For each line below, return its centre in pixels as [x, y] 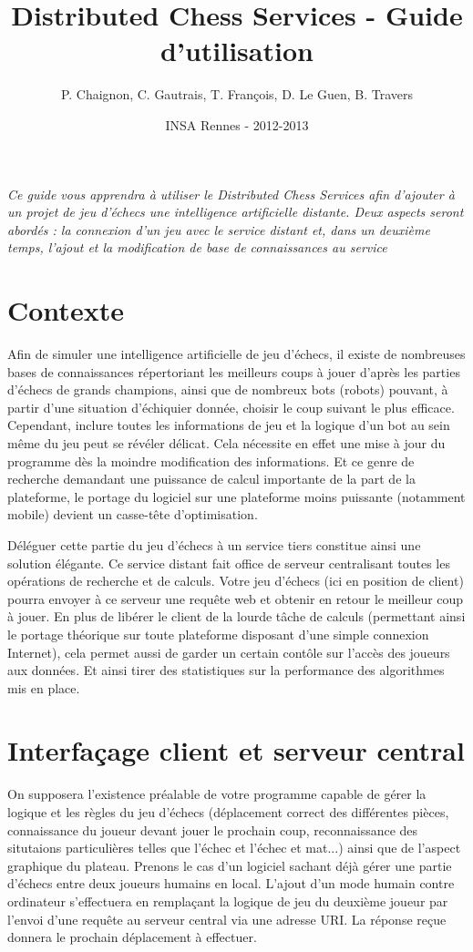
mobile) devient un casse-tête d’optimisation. [133, 514]
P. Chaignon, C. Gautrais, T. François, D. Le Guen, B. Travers [237, 94]
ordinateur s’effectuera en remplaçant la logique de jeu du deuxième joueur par [228, 901]
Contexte [66, 310]
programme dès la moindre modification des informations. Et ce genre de [211, 461]
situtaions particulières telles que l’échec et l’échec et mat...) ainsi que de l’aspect [234, 848]
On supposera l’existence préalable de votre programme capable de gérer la [217, 794]
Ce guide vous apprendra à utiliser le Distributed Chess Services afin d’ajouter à [231, 194]
